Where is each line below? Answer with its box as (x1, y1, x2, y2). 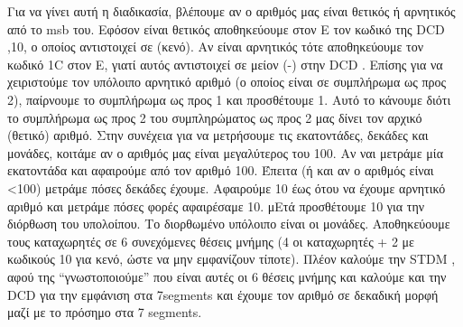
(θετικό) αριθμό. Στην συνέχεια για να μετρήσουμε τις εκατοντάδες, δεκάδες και (7, 126, 429, 145)
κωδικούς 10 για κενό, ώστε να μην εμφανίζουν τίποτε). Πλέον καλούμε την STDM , (7, 249, 456, 268)
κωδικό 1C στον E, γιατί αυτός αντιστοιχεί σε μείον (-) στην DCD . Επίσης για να (7, 54, 443, 73)
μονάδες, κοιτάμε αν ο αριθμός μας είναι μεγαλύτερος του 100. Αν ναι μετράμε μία (7, 143, 443, 162)
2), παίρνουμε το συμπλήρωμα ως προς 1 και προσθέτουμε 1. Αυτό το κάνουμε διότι (7, 89, 451, 108)
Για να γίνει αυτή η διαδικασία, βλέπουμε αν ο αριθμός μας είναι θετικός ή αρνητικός (7, 2, 456, 20)
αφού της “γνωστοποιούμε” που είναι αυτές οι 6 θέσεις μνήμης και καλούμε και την (7, 266, 447, 285)
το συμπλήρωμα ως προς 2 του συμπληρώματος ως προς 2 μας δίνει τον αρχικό (7, 107, 422, 126)
